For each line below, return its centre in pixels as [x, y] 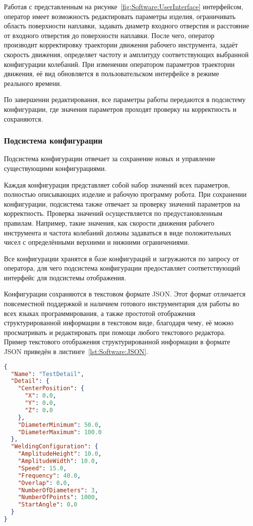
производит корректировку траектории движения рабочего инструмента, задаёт [121, 45]
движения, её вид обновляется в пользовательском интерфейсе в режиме [112, 74]
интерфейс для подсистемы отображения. [65, 277]
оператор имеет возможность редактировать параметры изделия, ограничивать [120, 16]
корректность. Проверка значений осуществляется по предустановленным [113, 213]
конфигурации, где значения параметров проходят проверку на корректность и [120, 109]
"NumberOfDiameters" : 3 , [58, 490]
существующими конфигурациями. [55, 168]
